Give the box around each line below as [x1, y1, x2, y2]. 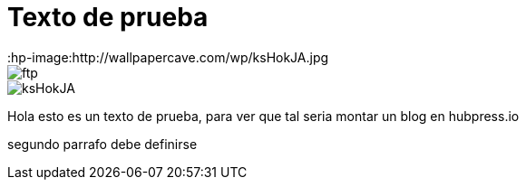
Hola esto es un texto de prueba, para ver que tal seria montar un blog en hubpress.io [7, 108, 520, 124]
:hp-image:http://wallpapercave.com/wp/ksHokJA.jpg [7, 49, 329, 65]
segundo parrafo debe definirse [7, 136, 198, 152]
